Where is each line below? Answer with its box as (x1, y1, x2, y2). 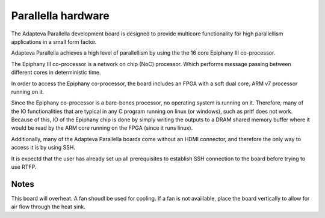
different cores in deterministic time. (11, 69, 101, 76)
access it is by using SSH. (11, 144, 75, 151)
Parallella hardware (11, 9, 110, 22)
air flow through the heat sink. (11, 203, 85, 210)
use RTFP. (11, 163, 37, 171)
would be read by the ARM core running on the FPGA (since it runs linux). (11, 124, 193, 132)
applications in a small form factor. (11, 38, 97, 45)
